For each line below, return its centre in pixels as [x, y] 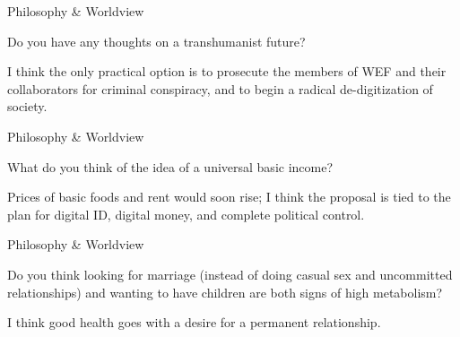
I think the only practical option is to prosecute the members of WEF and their [227, 71]
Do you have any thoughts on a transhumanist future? [156, 41]
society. [27, 106]
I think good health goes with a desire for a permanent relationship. [194, 322]
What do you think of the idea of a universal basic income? [170, 166]
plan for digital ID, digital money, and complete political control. [186, 214]
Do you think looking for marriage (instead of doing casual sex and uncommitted [230, 274]
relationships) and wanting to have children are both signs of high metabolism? [225, 292]
